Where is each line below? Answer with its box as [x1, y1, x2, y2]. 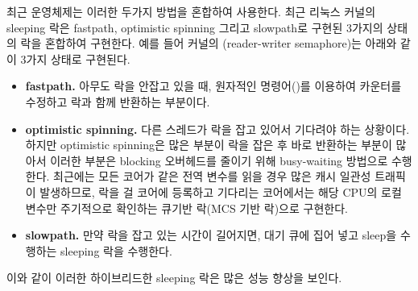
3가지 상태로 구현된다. [20, 50, 130, 67]
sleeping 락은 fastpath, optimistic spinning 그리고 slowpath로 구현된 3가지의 [6, 19, 383, 35]
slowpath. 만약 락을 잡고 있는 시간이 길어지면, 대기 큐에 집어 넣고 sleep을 [25, 227, 397, 243]
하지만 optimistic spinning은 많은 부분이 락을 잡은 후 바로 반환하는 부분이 [25, 136, 392, 153]
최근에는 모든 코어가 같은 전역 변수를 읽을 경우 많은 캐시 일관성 [53, 168, 371, 185]
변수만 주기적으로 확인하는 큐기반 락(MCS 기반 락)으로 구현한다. [25, 199, 348, 216]
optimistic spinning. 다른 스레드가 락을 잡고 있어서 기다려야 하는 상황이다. [25, 120, 410, 137]
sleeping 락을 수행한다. [60, 242, 172, 259]
